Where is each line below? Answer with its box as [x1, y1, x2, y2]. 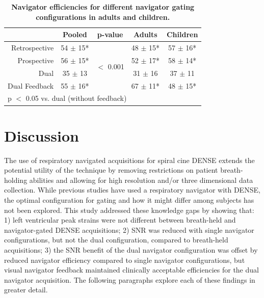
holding [4, 174, 28, 185]
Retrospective [11, 42, 54, 53]
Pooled [62, 29, 87, 40]
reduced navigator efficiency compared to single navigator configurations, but [4, 254, 245, 265]
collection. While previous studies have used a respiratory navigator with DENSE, [4, 184, 260, 195]
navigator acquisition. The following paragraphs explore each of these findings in [4, 274, 255, 285]
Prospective [17, 55, 54, 65]
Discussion [4, 125, 79, 146]
